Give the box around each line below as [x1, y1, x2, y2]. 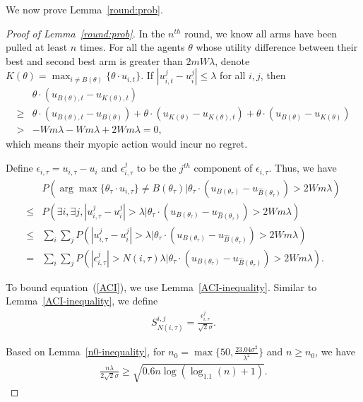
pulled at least [6, 40, 68, 54]
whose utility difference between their [196, 40, 358, 54]
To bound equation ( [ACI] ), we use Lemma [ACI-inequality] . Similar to [6, 279, 317, 294]
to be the [136, 160, 177, 175]
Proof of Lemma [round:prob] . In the [6, 25, 165, 40]
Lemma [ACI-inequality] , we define [6, 293, 158, 308]
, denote [215, 53, 250, 68]
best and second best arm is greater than [6, 53, 183, 68]
